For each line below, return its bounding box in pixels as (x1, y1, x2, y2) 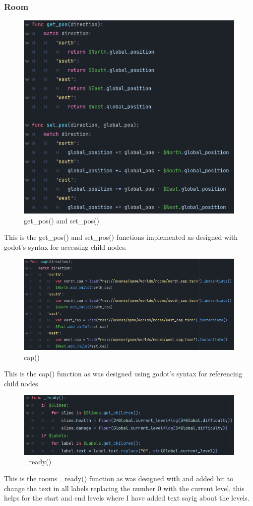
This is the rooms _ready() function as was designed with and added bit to (4, 473, 234, 484)
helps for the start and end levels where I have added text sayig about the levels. (4, 493, 250, 503)
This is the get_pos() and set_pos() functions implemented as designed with (4, 232, 238, 242)
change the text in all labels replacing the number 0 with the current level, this (4, 483, 245, 493)
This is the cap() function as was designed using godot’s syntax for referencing (4, 368, 243, 379)
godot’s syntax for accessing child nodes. (4, 241, 127, 252)
